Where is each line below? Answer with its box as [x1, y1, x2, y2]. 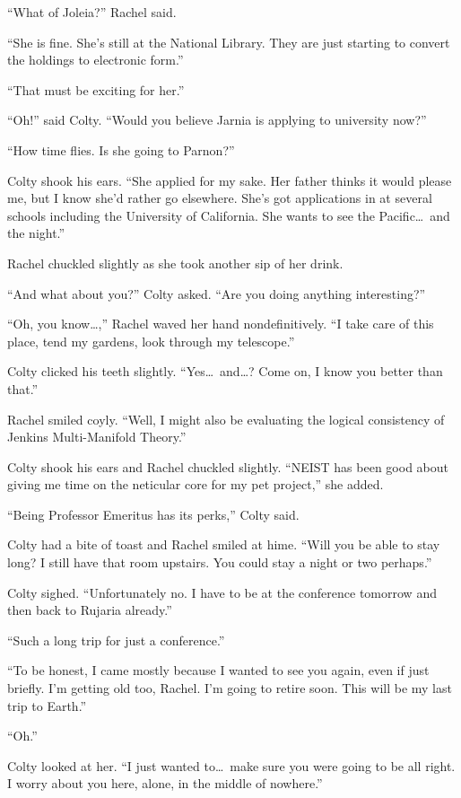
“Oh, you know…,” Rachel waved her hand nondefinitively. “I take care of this [7, 314, 434, 333]
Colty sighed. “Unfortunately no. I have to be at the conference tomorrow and [7, 583, 437, 601]
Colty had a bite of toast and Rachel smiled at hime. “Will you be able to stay [7, 535, 440, 554]
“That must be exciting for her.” [7, 80, 185, 99]
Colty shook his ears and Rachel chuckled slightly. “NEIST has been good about [7, 457, 448, 476]
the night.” [7, 224, 65, 242]
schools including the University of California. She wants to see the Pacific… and [7, 206, 450, 224]
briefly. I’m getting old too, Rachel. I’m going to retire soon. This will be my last [7, 679, 452, 697]
